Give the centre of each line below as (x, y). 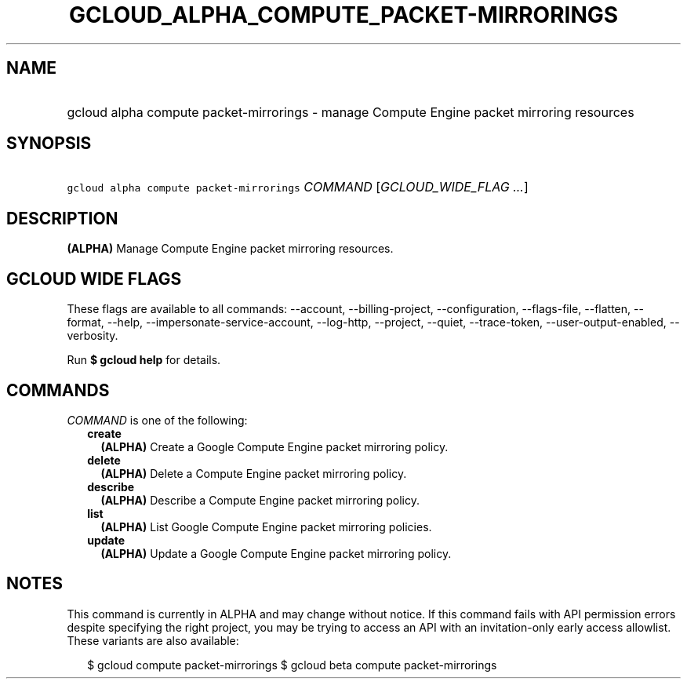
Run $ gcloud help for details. (144, 360)
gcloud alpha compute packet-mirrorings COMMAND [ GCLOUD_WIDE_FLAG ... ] (298, 187)
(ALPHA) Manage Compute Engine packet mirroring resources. (230, 249)
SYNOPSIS (49, 144)
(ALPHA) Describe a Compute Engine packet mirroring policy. (260, 500)
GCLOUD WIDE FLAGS (94, 279)
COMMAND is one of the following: (157, 420)
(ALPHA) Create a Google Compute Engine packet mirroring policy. (274, 446)
